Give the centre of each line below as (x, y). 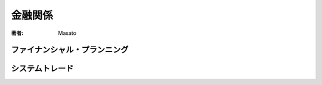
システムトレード (42, 69)
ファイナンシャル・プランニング (70, 50)
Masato (67, 33)
